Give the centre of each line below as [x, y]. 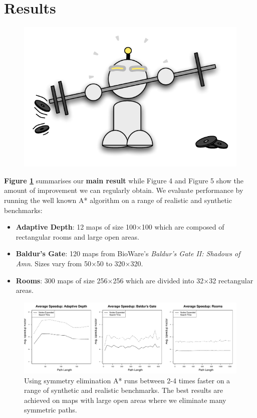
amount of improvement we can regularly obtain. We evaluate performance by [124, 190]
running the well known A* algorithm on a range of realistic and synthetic [118, 200]
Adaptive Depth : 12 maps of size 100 [76, 227]
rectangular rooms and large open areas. [77, 236]
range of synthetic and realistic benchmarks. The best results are [123, 390]
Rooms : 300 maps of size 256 [62, 280]
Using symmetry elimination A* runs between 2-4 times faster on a [127, 380]
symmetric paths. [51, 410]
